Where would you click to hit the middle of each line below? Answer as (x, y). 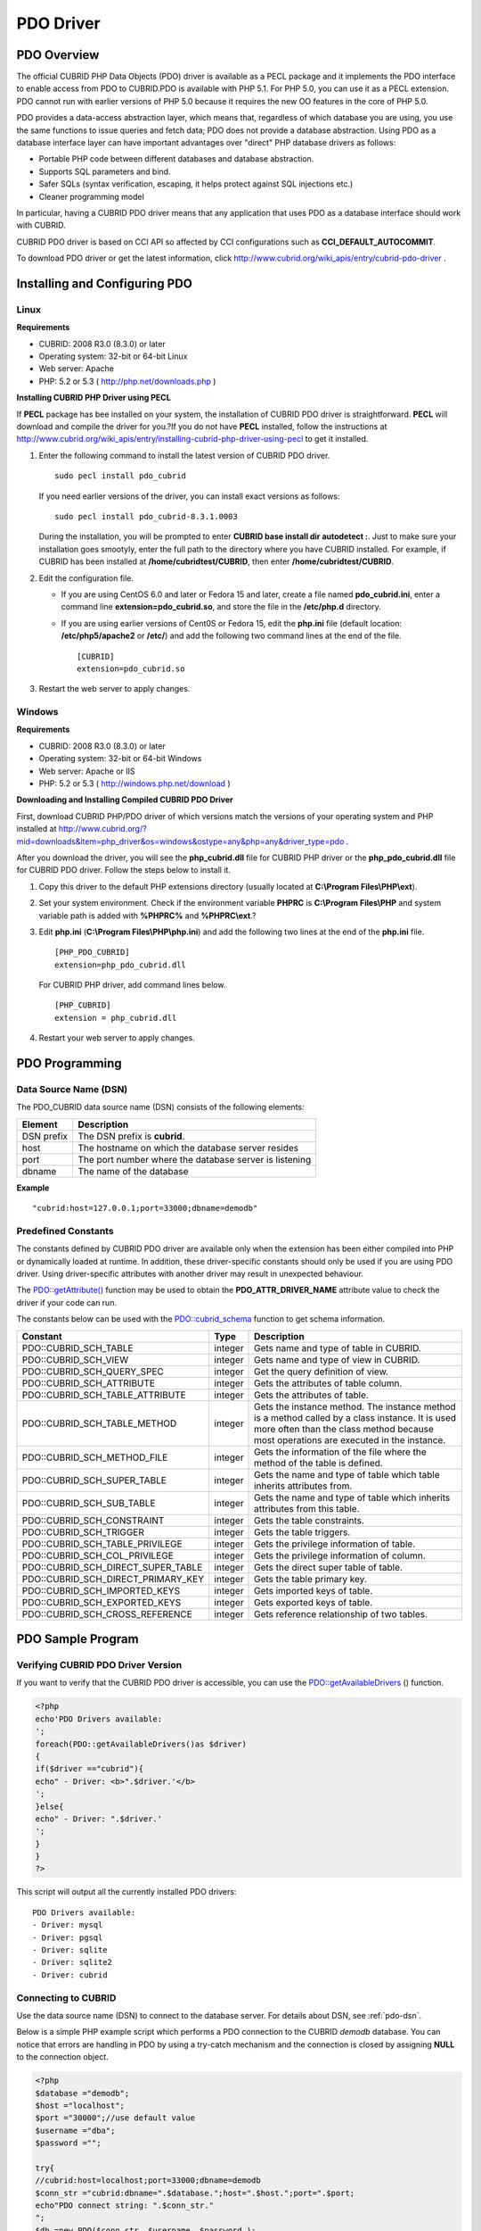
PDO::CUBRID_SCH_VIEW (75, 1359)
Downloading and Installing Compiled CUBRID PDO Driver (125, 800)
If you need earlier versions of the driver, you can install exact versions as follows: (189, 496)
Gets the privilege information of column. (340, 1555)
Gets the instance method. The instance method (355, 1406)
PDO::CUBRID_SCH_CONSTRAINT (93, 1520)
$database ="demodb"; (82, 2093)
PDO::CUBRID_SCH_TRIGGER (83, 1532)
